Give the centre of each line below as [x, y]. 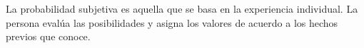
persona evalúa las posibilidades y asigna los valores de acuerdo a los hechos [172, 22]
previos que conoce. [48, 36]
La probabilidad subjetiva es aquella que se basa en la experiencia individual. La [182, 8]
